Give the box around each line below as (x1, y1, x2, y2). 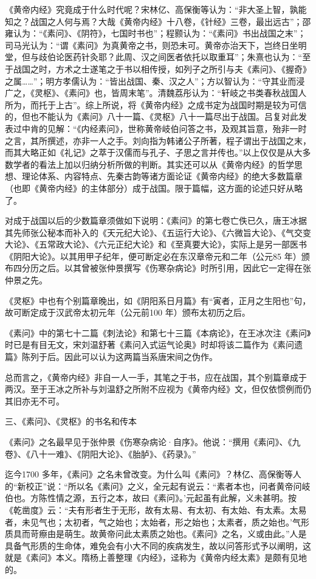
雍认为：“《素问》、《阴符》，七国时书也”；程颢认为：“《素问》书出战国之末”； (5, 27, 306, 40)
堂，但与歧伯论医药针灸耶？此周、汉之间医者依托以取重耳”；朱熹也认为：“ (5, 50, 303, 63)
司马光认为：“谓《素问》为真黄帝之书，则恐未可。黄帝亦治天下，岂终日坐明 (5, 38, 307, 51)
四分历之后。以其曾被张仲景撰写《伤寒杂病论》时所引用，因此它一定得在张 (13, 262, 311, 274)
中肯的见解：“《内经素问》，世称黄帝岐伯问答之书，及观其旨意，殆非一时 (21, 122, 307, 134)
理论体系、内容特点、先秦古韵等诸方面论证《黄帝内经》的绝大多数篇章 (21, 170, 303, 182)
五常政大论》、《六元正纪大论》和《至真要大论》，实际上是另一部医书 (38, 238, 307, 251)
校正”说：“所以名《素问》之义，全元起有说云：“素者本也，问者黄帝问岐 (26, 479, 311, 492)
